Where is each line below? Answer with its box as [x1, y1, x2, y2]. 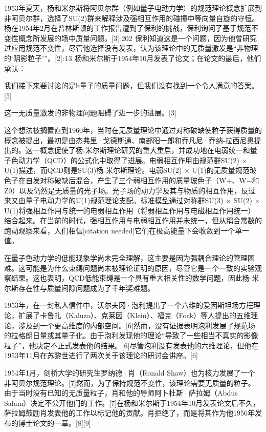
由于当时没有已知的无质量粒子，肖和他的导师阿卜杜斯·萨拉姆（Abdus [4, 387, 238, 398]
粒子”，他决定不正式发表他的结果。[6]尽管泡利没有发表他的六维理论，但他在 [4, 340, 259, 350]
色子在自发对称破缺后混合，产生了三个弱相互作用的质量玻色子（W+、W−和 [4, 174, 259, 185]
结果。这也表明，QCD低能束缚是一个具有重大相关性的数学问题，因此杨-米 [11, 272, 259, 283]
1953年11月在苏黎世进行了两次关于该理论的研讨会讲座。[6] [4, 350, 198, 361]
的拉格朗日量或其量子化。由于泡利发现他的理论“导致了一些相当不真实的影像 [4, 330, 258, 341]
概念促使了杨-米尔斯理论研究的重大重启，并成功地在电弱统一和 [39, 145, 250, 155]
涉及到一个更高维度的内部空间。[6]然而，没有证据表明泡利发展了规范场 [18, 320, 255, 330]
